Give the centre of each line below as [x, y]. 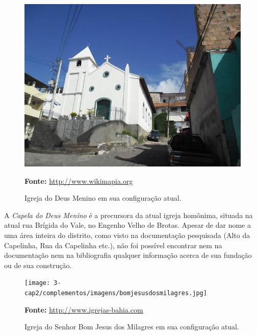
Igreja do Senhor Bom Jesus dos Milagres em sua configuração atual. [132, 327]
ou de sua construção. [38, 265]
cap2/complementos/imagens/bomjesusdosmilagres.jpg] [116, 293]
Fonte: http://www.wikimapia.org [79, 181]
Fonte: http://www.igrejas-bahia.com [84, 309]
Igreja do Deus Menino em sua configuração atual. [103, 198]
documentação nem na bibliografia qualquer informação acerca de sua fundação [128, 255]
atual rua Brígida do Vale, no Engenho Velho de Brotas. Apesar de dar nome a [127, 225]
